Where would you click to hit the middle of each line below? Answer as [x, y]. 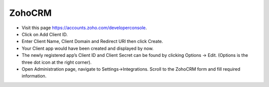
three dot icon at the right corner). [57, 62]
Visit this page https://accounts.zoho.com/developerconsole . [84, 28]
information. [34, 76]
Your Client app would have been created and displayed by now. [88, 48]
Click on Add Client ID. [45, 34]
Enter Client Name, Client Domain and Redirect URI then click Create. [92, 42]
